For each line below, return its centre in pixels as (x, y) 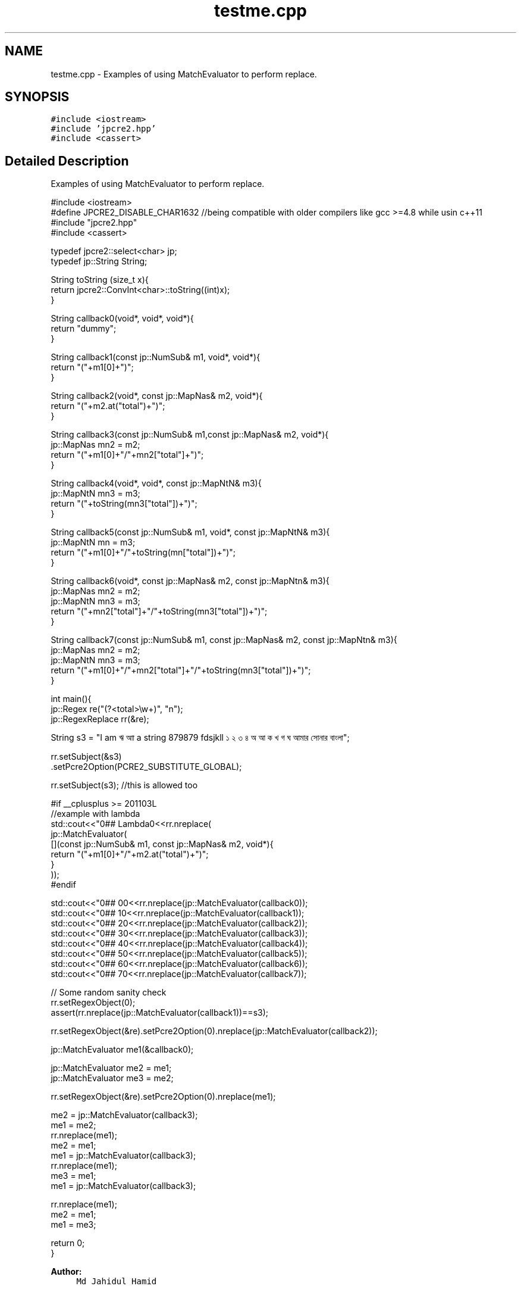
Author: (66, 1272)
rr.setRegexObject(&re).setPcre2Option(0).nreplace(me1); (163, 1097)
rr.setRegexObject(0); (93, 1003)
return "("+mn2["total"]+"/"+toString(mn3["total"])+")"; (159, 611)
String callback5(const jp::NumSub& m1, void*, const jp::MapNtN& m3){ (190, 532)
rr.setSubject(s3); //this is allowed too (124, 785)
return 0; (68, 1243)
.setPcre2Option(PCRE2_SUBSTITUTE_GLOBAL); (146, 767)
